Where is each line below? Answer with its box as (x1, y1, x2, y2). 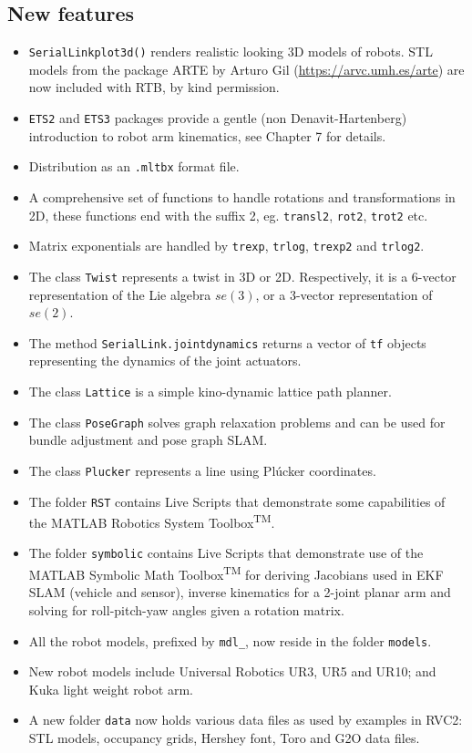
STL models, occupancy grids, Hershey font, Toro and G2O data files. (28, 728, 420, 748)
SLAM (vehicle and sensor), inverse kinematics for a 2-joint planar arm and (28, 583, 451, 602)
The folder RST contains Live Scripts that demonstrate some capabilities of (28, 491, 446, 511)
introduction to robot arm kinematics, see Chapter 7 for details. (28, 126, 386, 145)
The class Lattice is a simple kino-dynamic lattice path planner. (28, 381, 392, 400)
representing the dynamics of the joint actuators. (28, 351, 302, 370)
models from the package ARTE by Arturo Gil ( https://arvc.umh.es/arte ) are (28, 59, 465, 78)
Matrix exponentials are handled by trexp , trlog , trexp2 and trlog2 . (28, 236, 425, 255)
